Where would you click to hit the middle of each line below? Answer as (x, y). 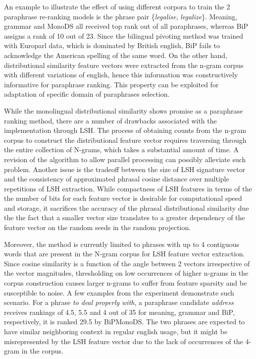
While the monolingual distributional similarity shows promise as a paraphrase (124, 110)
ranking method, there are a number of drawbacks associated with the (110, 120)
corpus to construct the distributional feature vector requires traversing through (125, 140)
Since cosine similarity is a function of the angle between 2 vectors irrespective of (127, 263)
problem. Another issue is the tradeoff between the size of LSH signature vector (125, 169)
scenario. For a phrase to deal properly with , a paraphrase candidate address (119, 302)
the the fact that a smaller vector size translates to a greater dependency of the (125, 217)
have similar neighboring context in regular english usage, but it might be (116, 331)
